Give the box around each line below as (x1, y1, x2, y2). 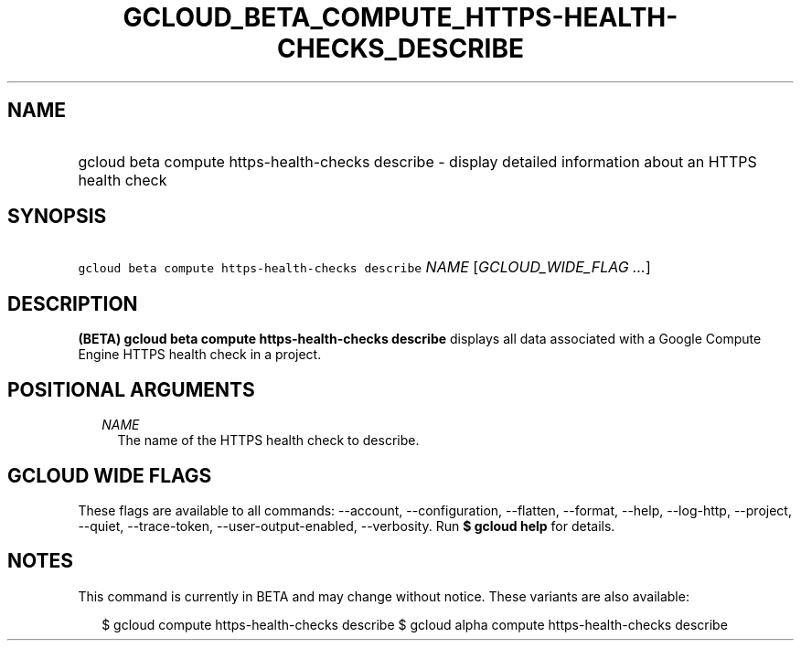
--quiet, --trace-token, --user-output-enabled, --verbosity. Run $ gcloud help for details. (78, 517, 615, 534)
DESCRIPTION (7, 292, 138, 315)
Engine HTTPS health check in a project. (78, 346, 322, 363)
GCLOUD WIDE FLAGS (7, 463, 212, 487)
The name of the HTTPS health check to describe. (117, 432, 420, 449)
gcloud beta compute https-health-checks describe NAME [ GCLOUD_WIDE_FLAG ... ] (78, 258, 651, 277)
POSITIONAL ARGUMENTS (7, 377, 255, 401)
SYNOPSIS (7, 205, 107, 228)
